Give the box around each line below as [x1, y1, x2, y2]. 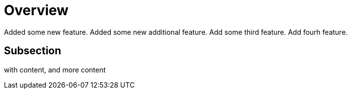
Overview [4, 2, 69, 19]
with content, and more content [4, 65, 106, 74]
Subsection [4, 45, 62, 57]
